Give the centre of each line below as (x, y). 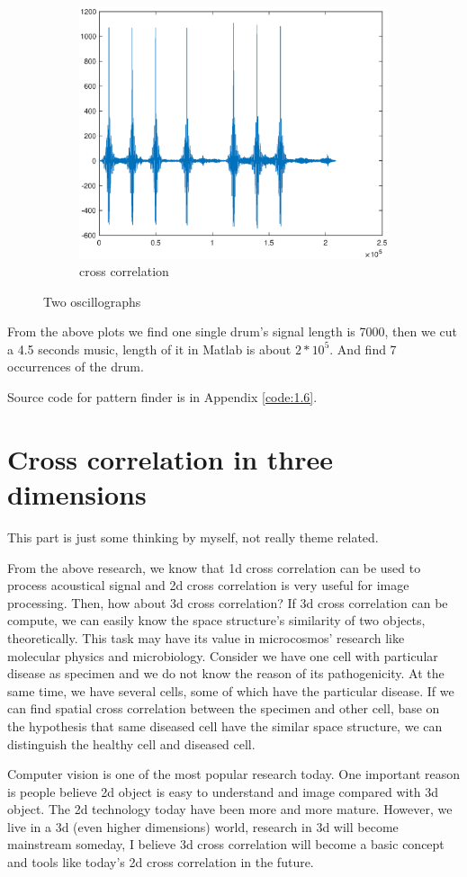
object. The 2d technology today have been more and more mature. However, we (230, 809)
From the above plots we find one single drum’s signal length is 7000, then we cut (232, 331)
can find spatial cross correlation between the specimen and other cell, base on (224, 708)
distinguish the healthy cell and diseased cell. (131, 743)
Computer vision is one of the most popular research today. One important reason (234, 774)
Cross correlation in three (170, 458)
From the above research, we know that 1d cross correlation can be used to (214, 567)
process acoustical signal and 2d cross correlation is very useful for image (208, 585)
